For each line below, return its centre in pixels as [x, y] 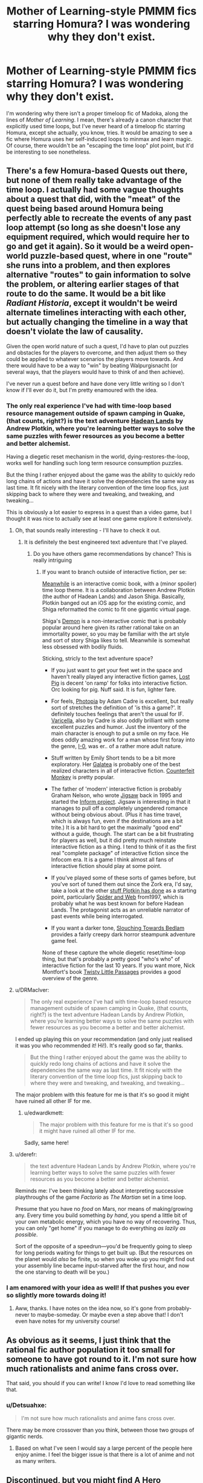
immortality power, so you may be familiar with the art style [116, 634]
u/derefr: [26, 1155]
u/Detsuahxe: [27, 1406]
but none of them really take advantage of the [94, 181]
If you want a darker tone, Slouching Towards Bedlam [118, 928]
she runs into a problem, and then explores [89, 265]
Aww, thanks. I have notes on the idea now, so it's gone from [90, 1308]
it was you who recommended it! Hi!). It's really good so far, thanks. [99, 1046]
